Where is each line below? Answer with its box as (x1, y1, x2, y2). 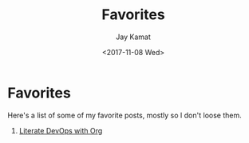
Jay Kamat (116, 32, 151, 42)
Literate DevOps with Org (18, 125, 103, 135)
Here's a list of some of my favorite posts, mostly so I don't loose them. (7, 110, 242, 120)
